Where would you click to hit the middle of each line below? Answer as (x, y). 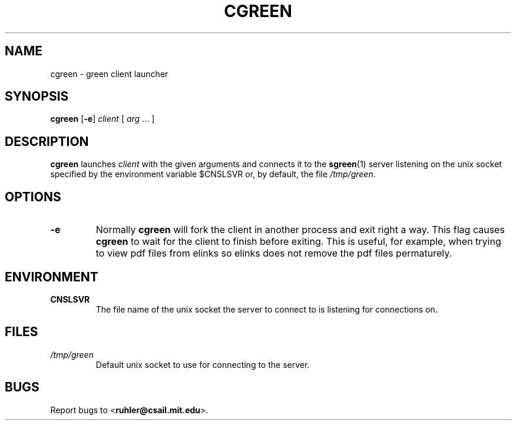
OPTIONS (33, 197)
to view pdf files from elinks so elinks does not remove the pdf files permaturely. (274, 253)
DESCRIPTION (47, 141)
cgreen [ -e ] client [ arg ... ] (102, 119)
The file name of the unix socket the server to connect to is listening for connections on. (267, 309)
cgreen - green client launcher (109, 74)
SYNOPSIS (37, 97)
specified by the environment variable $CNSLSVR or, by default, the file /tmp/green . (213, 174)
